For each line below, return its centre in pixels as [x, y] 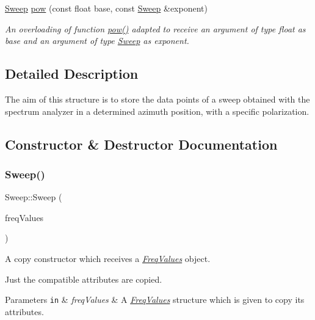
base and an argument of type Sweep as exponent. [97, 41]
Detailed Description [72, 74]
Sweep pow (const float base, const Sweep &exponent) [106, 8]
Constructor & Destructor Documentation [141, 144]
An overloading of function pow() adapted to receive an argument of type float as [155, 28]
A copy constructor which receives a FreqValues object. [108, 258]
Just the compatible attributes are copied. [84, 279]
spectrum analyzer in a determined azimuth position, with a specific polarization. [157, 111]
